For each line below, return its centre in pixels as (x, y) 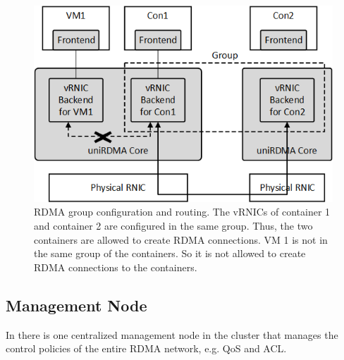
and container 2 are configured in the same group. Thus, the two (173, 225)
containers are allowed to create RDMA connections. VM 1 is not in (181, 239)
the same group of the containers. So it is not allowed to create (170, 253)
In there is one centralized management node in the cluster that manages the (172, 334)
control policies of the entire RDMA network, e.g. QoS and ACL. (146, 348)
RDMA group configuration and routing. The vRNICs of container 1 (182, 212)
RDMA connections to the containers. (116, 267)
